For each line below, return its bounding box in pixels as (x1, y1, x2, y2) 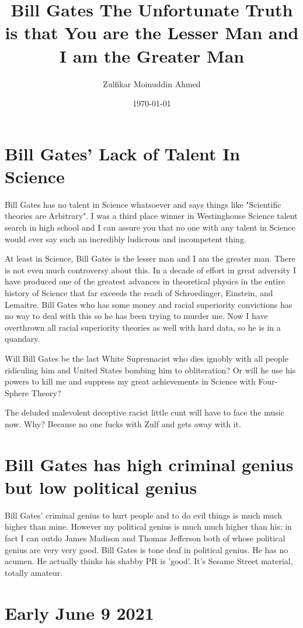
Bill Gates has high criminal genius (5, 452, 294, 476)
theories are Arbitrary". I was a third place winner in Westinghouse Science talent (5, 210, 298, 222)
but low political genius (5, 475, 197, 499)
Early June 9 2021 (5, 600, 154, 624)
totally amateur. (5, 566, 63, 578)
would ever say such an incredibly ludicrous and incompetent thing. (5, 232, 246, 245)
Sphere (5, 386, 29, 399)
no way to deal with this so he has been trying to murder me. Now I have (5, 310, 268, 322)
